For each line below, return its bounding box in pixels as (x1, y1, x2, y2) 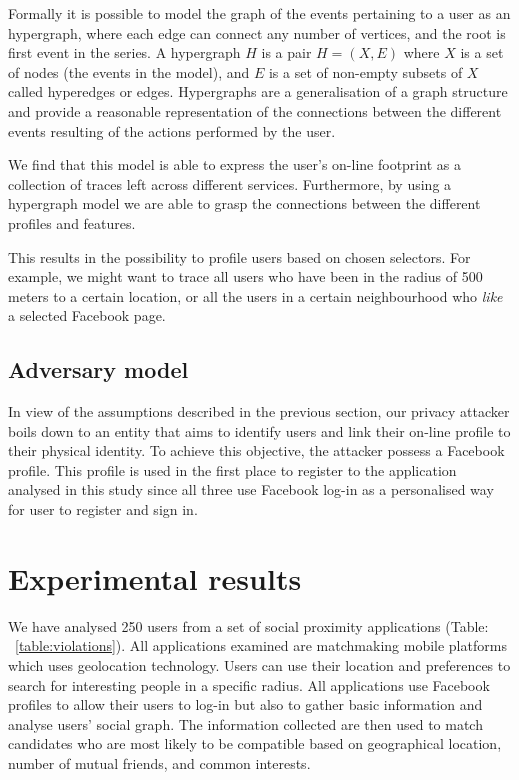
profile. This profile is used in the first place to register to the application (8, 459, 457, 480)
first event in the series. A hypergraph (8, 42, 241, 63)
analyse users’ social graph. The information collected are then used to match (8, 713, 483, 734)
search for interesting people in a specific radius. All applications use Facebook (8, 674, 490, 695)
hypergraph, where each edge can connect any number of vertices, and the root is (8, 22, 506, 43)
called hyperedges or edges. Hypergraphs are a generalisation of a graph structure (8, 81, 508, 102)
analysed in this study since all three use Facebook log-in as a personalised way (8, 479, 494, 500)
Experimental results (8, 557, 302, 598)
